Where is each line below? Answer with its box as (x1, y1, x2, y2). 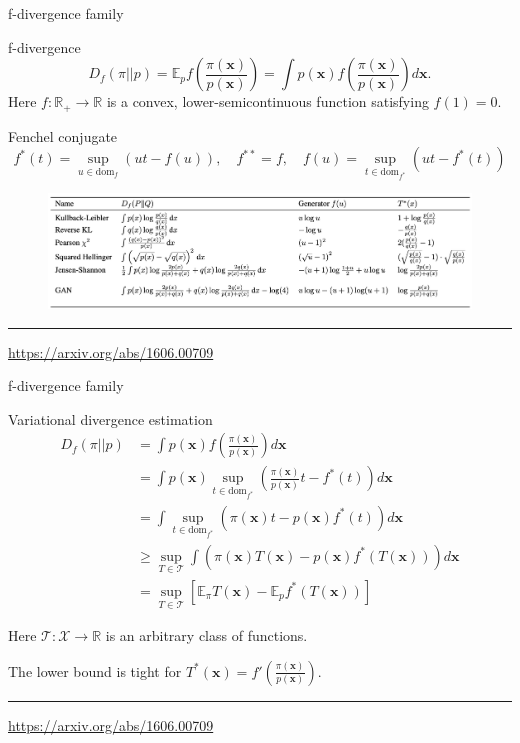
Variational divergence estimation (8, 408, 213, 429)
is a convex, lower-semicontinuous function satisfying (106, 91, 429, 112)
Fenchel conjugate (8, 125, 118, 146)
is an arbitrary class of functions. (105, 625, 308, 646)
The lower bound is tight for (8, 660, 182, 681)
